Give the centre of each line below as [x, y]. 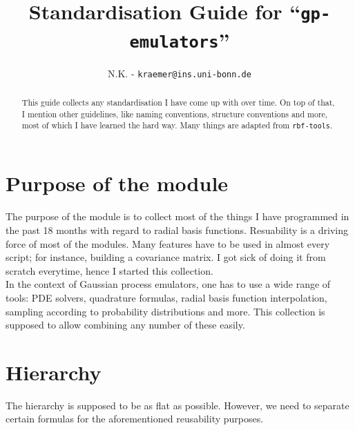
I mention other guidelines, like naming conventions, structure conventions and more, [175, 114]
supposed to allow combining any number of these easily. [125, 325]
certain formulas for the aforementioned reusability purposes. [135, 419]
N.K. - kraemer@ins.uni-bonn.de [180, 73]
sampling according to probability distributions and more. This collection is [165, 311]
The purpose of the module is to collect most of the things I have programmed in [177, 216]
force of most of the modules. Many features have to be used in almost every [168, 243]
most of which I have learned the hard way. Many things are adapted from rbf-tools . [177, 125]
